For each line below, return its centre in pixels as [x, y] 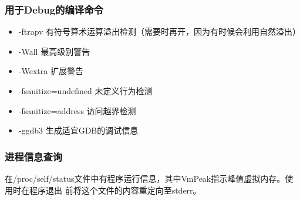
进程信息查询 [34, 156]
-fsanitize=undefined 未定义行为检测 [85, 91]
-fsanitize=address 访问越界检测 [77, 110]
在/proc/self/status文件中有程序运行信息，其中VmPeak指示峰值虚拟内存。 [145, 178]
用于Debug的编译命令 [54, 9]
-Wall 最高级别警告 [54, 51]
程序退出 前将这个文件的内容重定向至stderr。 [115, 190]
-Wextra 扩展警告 [51, 71]
